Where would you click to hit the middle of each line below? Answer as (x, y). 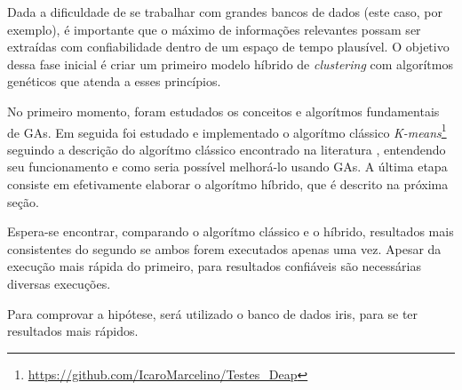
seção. (23, 201)
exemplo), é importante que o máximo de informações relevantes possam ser (214, 29)
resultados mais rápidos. (73, 331)
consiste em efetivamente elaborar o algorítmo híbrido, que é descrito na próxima (228, 184)
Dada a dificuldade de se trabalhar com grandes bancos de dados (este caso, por (225, 12)
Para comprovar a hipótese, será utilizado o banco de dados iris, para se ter (213, 313)
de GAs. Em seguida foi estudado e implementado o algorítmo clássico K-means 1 (227, 131)
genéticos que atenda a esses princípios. (114, 81)
